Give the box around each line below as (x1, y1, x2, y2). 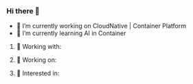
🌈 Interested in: (16, 69, 60, 78)
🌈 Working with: (16, 43, 62, 51)
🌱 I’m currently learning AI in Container (16, 29, 126, 37)
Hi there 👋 (6, 6, 41, 16)
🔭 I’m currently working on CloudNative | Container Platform (16, 22, 187, 30)
